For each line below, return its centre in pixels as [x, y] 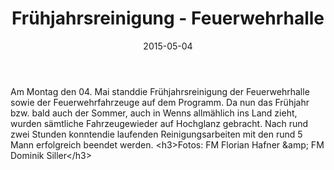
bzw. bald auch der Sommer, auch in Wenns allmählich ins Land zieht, [154, 113]
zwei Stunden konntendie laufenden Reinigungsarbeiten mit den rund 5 [156, 134]
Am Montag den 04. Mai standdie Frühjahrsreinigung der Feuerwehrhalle [160, 91]
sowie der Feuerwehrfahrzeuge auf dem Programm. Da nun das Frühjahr [160, 102]
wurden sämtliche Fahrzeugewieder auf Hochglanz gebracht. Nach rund [159, 123]
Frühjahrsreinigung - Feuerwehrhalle [168, 18]
